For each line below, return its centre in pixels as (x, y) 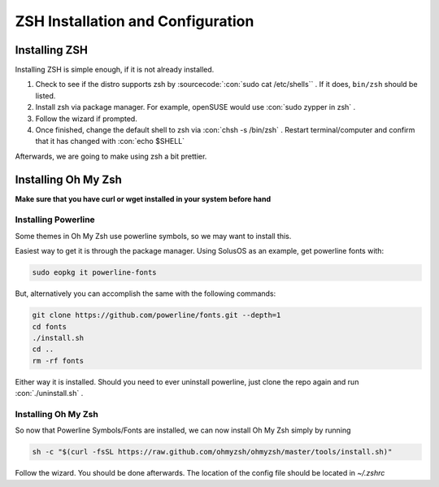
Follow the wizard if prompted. (86, 119)
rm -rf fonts (58, 361)
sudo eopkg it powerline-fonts (95, 273)
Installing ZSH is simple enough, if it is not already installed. (115, 70)
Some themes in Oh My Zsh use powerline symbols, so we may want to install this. (153, 236)
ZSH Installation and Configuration (135, 21)
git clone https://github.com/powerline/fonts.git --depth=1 (156, 315)
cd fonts (50, 326)
